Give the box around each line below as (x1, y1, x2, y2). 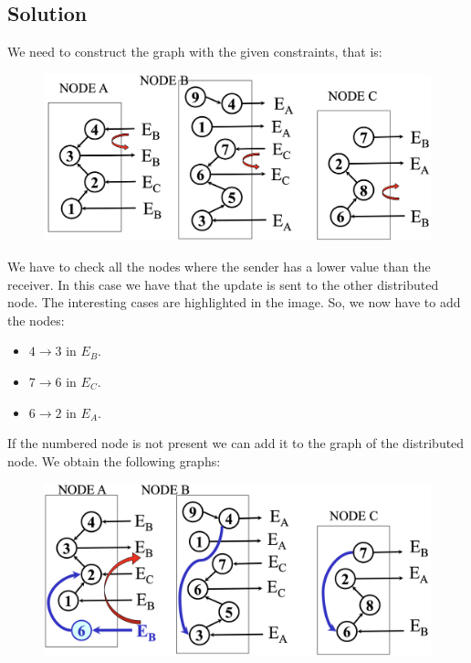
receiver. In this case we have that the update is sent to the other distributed (7, 274, 439, 294)
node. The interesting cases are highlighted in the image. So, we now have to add (7, 293, 461, 312)
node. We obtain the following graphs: (7, 451, 221, 470)
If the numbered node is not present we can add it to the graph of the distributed (7, 433, 465, 453)
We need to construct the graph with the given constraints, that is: (7, 42, 382, 61)
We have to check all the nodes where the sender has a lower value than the (7, 256, 431, 275)
